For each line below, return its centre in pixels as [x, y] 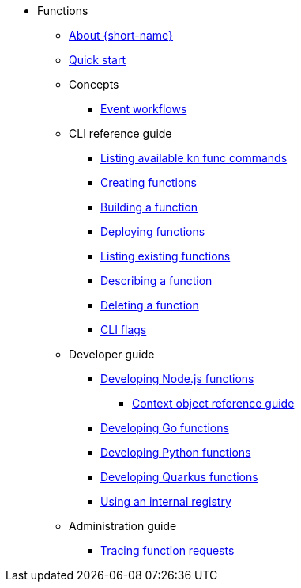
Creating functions [149, 182]
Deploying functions [153, 231]
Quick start [97, 60]
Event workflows [144, 109]
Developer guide [112, 354]
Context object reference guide [213, 403]
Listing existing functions [166, 256]
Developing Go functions [165, 428]
